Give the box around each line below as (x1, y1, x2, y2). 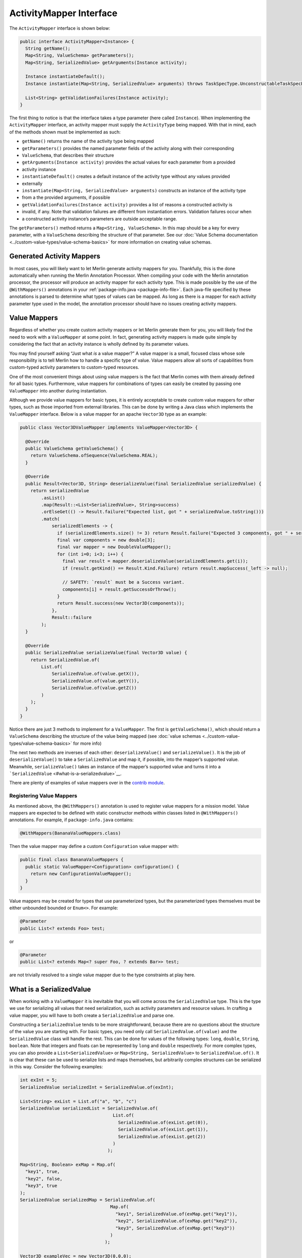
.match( (41, 516, 60, 522)
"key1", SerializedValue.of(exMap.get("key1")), (115, 1211, 238, 1217)
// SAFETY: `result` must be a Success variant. (62, 579, 185, 585)
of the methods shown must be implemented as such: (9, 129, 121, 135)
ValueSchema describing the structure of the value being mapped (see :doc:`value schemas (9, 733, 201, 739)
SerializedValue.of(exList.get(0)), (118, 1120, 209, 1125)
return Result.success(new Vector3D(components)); (57, 600, 185, 606)
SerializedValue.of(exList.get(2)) (118, 1134, 206, 1139)
